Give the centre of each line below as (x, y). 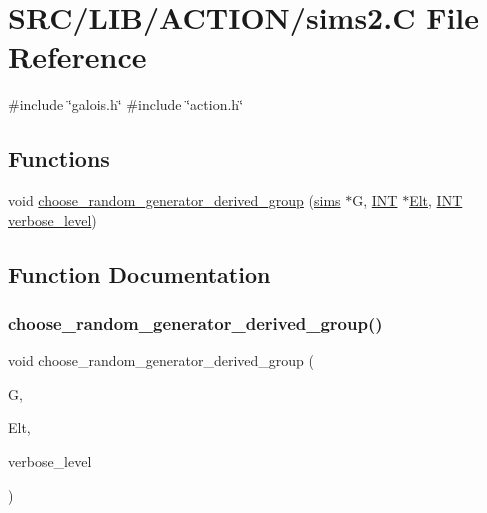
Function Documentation (139, 273)
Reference (77, 56)
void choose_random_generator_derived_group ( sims (174, 200)
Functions (59, 158)
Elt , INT (436, 200)
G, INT (375, 200)
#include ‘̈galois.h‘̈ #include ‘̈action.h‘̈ (126, 104)
